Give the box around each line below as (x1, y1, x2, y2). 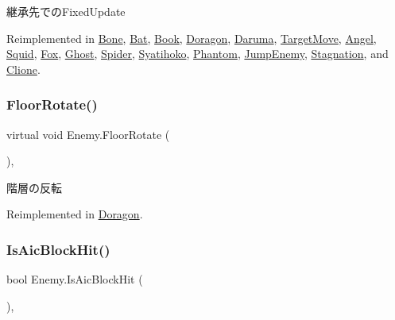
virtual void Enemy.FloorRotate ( (6, 125, 170, 142)
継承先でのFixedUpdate (6, 3, 126, 19)
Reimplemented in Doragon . (6, 206, 143, 222)
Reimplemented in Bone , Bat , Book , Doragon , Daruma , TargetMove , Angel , (6, 29, 377, 46)
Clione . (6, 60, 41, 77)
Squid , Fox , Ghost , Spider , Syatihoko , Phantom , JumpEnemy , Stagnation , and (6, 45, 389, 62)
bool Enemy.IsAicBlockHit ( (6, 271, 143, 287)
